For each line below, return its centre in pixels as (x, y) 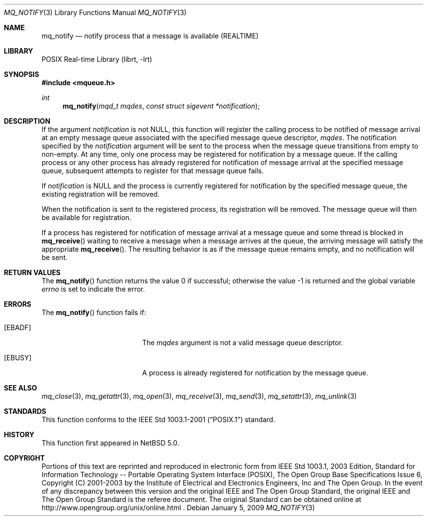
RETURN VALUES (32, 272)
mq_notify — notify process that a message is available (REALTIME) (150, 36)
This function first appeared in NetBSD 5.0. (110, 443)
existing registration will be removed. (101, 194)
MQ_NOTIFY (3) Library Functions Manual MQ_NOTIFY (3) (95, 12)
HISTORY (19, 435)
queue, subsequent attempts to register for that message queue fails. (153, 171)
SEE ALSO (20, 388)
